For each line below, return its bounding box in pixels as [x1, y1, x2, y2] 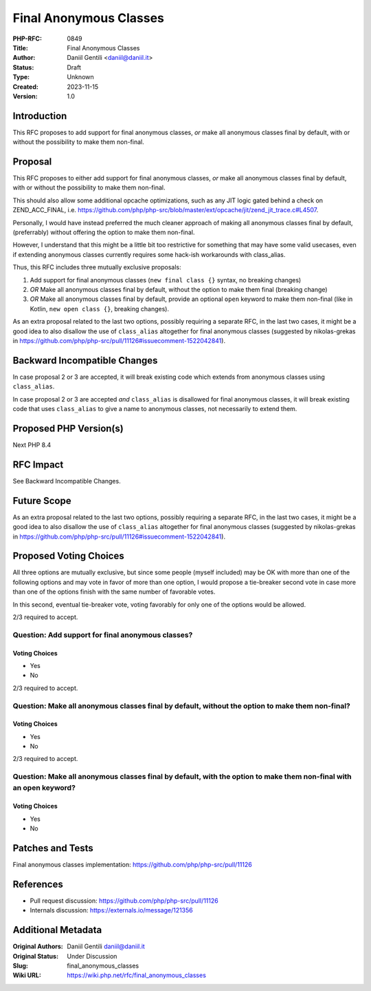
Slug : [12, 961, 29, 970]
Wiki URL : [12, 971, 41, 979]
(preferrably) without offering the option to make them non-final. [12, 228, 195, 237]
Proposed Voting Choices [12, 550, 124, 562]
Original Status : [12, 952, 58, 960]
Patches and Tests [12, 842, 94, 854]
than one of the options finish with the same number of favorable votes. [12, 587, 216, 596]
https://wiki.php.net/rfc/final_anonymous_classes [67, 971, 206, 979]
